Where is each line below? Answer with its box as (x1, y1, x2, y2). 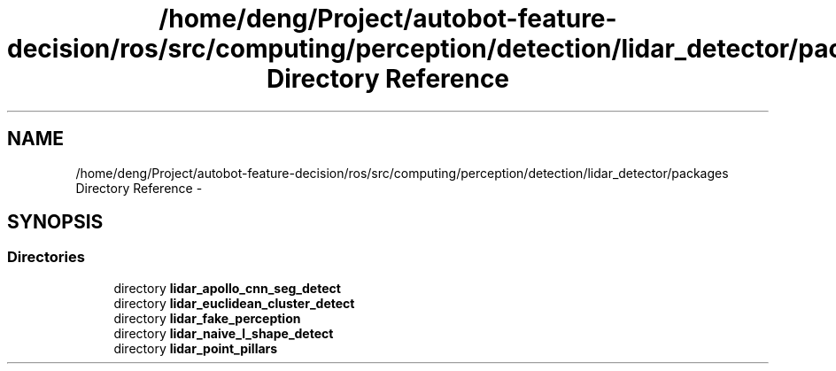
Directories (7, 248, 85, 267)
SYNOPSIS (7, 211, 104, 234)
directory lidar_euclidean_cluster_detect (113, 295, 355, 311)
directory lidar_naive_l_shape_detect (113, 325, 334, 341)
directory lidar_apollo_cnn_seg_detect (113, 280, 341, 296)
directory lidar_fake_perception (113, 310, 301, 326)
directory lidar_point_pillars (113, 340, 278, 356)
